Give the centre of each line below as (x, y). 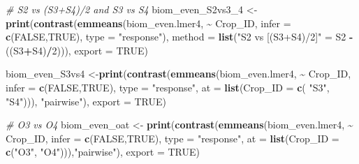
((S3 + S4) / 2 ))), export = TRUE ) (77, 50)
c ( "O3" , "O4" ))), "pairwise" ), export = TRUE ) (103, 152)
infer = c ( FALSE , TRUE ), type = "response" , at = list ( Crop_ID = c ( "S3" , (168, 87)
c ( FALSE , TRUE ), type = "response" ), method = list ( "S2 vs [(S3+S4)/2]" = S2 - (179, 37)
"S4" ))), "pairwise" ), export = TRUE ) (86, 101)
